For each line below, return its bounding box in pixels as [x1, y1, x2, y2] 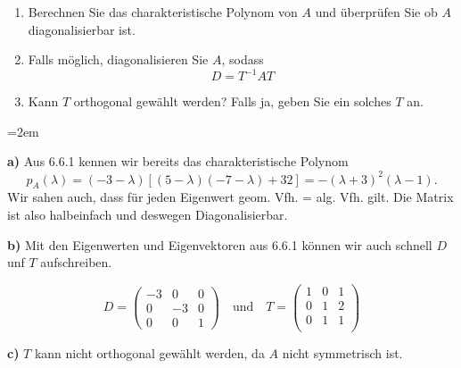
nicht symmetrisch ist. [282, 343, 403, 362]
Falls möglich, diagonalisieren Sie [28, 50, 209, 69]
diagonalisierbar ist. [28, 20, 136, 38]
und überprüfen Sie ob [315, 3, 438, 21]
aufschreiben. [40, 253, 112, 272]
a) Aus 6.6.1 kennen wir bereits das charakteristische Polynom [7, 152, 349, 171]
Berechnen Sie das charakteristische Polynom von [28, 3, 298, 21]
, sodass [221, 50, 264, 69]
